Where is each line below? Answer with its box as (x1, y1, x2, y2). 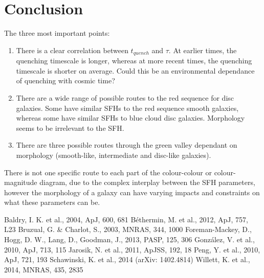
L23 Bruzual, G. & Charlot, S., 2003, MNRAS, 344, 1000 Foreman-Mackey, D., (4, 224, 252, 235)
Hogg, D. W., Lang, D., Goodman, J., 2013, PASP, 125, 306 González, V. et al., (4, 234, 255, 245)
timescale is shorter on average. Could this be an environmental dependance (16, 65, 255, 76)
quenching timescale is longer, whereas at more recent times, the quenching (16, 55, 252, 66)
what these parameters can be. (4, 197, 100, 207)
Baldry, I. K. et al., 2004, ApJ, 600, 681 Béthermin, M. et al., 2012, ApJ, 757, (4, 214, 248, 224)
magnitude (4, 177, 37, 188)
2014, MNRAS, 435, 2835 (4, 264, 83, 274)
